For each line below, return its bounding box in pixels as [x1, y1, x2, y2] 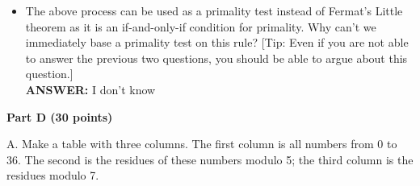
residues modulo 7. [6, 167, 99, 184]
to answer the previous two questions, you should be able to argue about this [25, 49, 408, 66]
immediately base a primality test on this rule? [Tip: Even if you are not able [25, 34, 409, 51]
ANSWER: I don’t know [25, 81, 156, 97]
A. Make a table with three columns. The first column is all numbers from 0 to [6, 135, 397, 152]
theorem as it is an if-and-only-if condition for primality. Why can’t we [25, 18, 376, 35]
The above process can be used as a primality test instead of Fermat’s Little [25, 2, 403, 19]
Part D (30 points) [6, 108, 113, 125]
